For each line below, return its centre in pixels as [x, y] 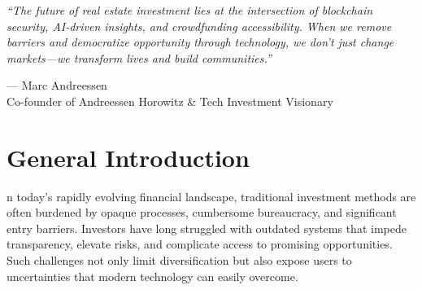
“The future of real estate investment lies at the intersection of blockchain [190, 10]
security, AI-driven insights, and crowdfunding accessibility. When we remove [199, 26]
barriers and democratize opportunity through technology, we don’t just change [200, 42]
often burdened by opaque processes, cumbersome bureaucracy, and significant [202, 212]
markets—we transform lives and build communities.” [139, 57]
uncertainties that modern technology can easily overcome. [152, 276]
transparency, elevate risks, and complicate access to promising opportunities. [200, 244]
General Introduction [128, 157]
